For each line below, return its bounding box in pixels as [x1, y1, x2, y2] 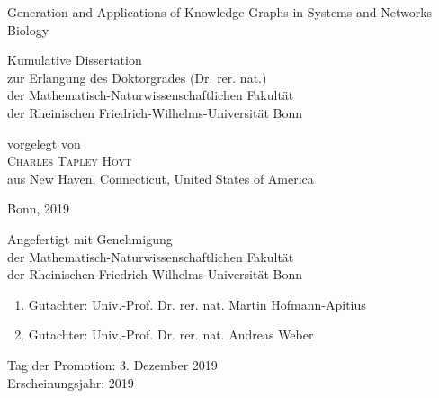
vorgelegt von [7, 133, 81, 152]
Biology [7, 20, 49, 39]
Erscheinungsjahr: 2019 [7, 373, 134, 392]
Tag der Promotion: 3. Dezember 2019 [7, 355, 218, 374]
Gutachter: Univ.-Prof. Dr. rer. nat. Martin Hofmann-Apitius [28, 294, 366, 313]
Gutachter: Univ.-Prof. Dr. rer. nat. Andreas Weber [28, 325, 314, 344]
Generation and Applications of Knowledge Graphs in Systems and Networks [7, 3, 433, 21]
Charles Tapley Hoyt [7, 151, 132, 170]
